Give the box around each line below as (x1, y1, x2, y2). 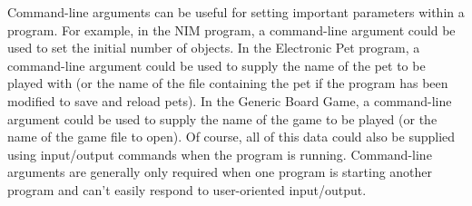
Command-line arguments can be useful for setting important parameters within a (7, 3, 465, 21)
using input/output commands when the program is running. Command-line (7, 144, 432, 163)
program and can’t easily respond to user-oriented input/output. (7, 180, 367, 199)
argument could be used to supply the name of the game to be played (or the (7, 109, 438, 128)
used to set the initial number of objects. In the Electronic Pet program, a (7, 38, 420, 57)
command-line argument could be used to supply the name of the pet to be (7, 55, 426, 74)
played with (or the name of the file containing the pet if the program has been (7, 74, 448, 93)
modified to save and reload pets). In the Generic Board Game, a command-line (7, 91, 452, 110)
